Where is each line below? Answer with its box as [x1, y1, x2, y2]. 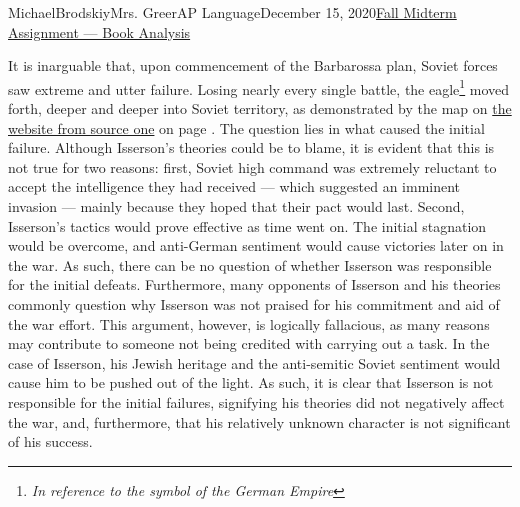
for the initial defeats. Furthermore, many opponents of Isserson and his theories [8, 274, 501, 295]
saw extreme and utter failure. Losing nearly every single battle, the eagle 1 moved [8, 75, 510, 99]
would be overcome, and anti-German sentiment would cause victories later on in [8, 235, 504, 256]
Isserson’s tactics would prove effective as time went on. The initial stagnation [8, 215, 487, 236]
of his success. [8, 431, 93, 452]
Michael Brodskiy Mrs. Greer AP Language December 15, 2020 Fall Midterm [8, 2, 457, 22]
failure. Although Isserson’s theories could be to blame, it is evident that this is [8, 137, 495, 158]
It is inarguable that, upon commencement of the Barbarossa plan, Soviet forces [8, 55, 498, 76]
